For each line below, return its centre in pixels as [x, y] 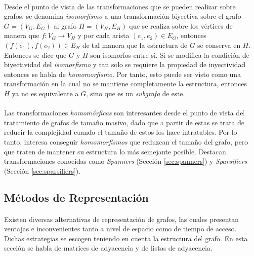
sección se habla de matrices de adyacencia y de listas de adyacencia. [108, 248]
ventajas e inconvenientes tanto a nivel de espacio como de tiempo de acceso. [120, 229]
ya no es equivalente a [45, 93]
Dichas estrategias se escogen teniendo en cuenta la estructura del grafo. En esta [126, 238]
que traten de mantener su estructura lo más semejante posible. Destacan [115, 151]
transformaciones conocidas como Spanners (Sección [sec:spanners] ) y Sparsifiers [126, 161]
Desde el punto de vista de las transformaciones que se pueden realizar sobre [120, 6]
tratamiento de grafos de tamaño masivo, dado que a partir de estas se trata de [124, 122]
